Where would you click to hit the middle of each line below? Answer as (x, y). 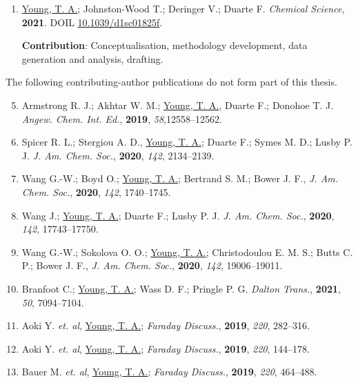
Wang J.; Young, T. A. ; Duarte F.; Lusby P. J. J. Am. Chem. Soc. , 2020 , (178, 215)
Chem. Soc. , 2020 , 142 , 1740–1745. (96, 191)
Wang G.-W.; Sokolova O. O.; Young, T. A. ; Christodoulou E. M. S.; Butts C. (187, 252)
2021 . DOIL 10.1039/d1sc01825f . (92, 22)
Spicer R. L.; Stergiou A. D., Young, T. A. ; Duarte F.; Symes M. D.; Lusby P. (187, 142)
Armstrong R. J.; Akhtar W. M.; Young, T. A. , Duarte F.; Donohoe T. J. (178, 105)
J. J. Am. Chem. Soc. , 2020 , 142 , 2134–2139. (118, 155)
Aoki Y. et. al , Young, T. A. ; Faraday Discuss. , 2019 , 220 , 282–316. (166, 325)
